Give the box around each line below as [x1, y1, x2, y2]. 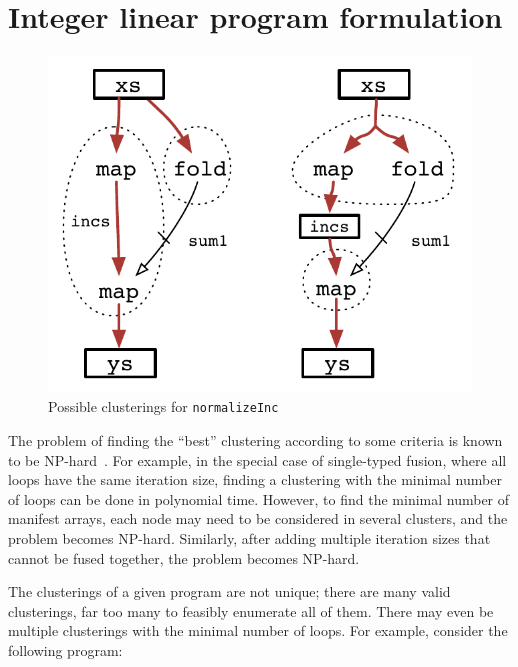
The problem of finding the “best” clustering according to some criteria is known [8, 430, 503, 451]
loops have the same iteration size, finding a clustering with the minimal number [8, 469, 502, 490]
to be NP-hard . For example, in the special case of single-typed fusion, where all [8, 449, 507, 470]
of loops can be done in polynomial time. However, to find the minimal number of [8, 488, 510, 509]
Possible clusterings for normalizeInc [48, 396, 279, 417]
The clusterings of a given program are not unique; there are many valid [8, 581, 451, 602]
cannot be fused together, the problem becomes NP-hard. [8, 547, 360, 568]
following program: [8, 640, 123, 661]
